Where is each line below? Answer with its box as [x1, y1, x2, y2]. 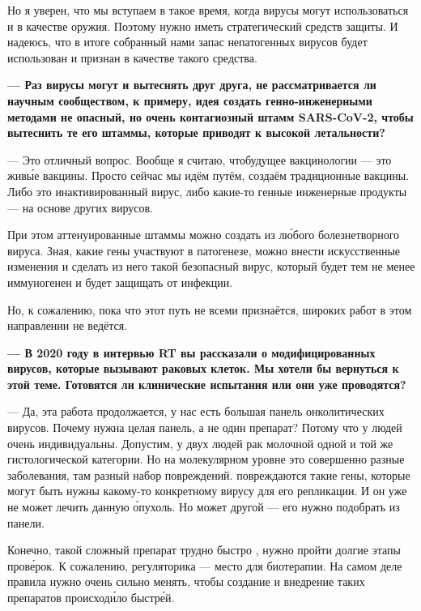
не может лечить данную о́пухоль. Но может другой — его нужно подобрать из [7, 498, 400, 515]
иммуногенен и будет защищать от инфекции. [7, 273, 233, 290]
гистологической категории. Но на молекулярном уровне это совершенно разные [7, 451, 405, 468]
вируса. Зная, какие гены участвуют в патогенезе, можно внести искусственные [7, 241, 401, 258]
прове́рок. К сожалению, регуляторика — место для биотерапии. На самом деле [7, 557, 402, 574]
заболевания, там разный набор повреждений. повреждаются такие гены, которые [7, 466, 410, 483]
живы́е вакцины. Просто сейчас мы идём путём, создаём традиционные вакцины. [7, 167, 410, 184]
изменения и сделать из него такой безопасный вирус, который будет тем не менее [7, 258, 415, 275]
